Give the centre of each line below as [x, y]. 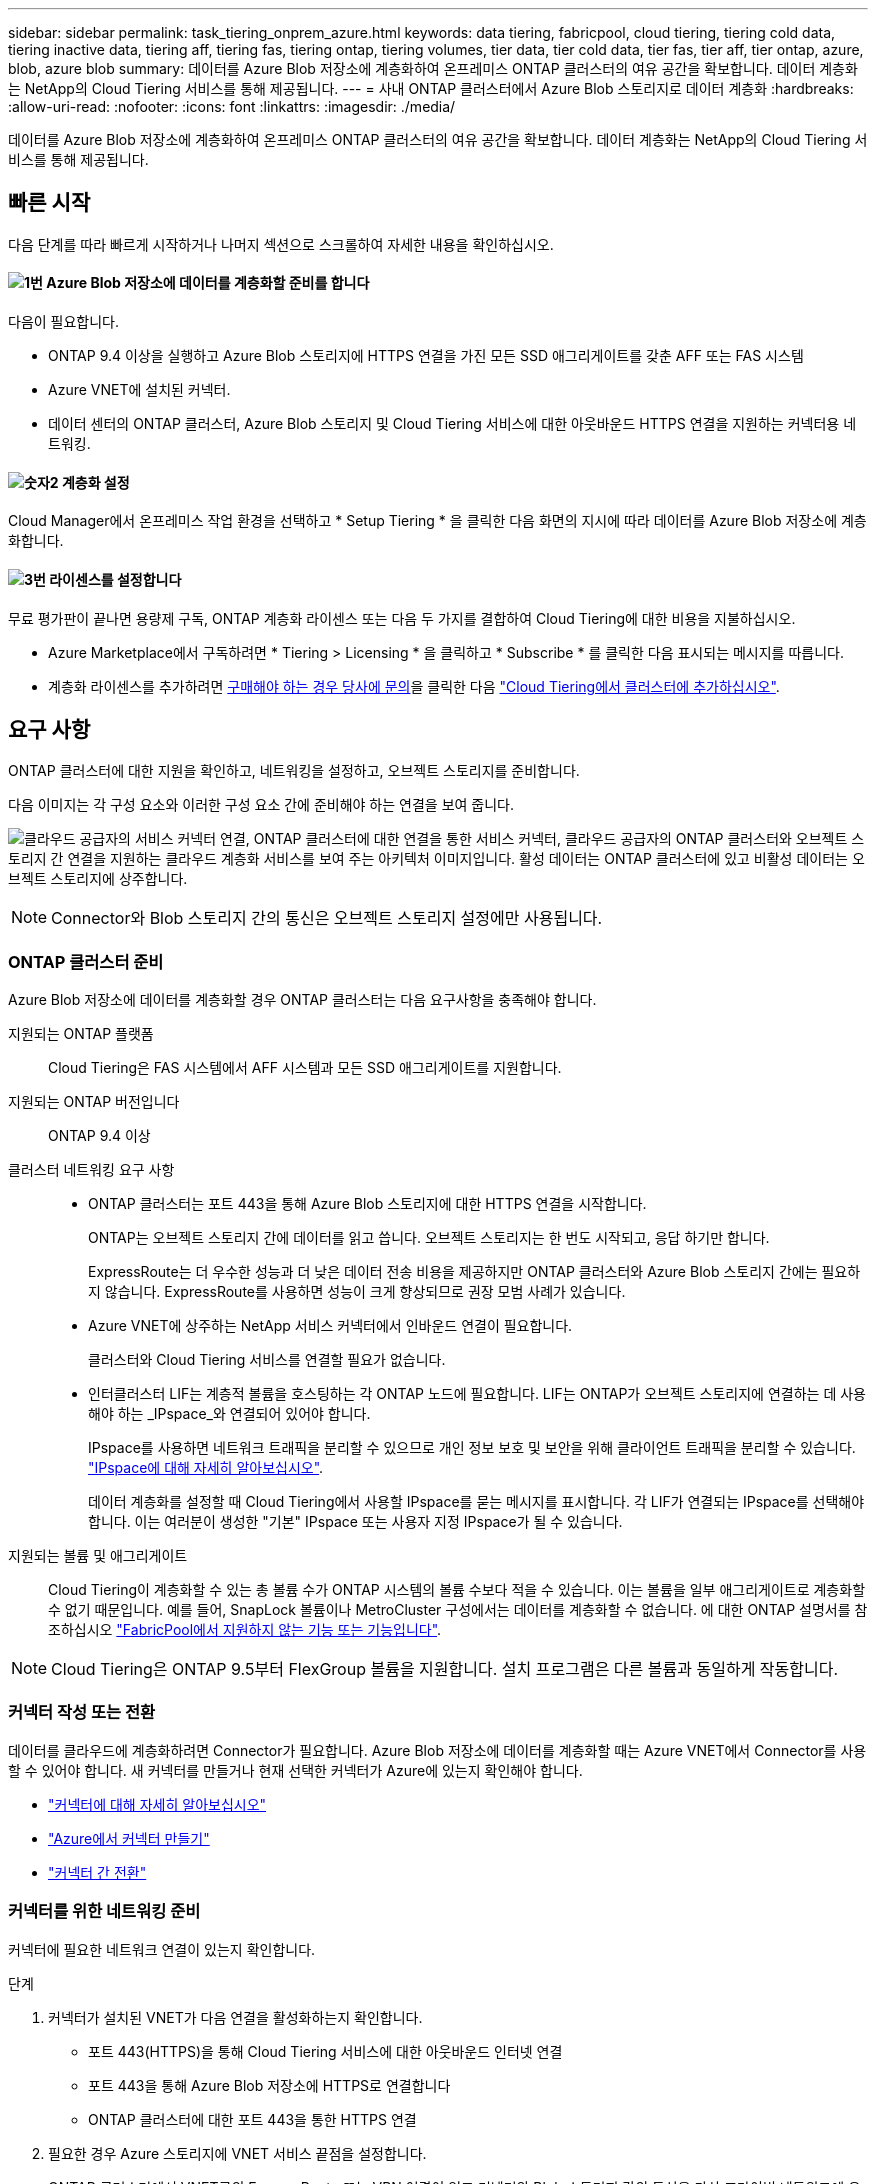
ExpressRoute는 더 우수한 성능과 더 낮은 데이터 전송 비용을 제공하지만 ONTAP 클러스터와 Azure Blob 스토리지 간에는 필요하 [474, 1272]
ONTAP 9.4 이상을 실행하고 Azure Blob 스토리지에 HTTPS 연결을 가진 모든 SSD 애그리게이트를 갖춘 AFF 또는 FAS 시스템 [426, 356]
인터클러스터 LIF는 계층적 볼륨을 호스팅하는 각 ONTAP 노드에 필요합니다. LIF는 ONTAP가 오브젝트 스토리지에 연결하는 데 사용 [477, 1394]
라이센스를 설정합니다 [115, 579]
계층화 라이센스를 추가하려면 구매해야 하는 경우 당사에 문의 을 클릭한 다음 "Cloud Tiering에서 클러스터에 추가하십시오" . [414, 686]
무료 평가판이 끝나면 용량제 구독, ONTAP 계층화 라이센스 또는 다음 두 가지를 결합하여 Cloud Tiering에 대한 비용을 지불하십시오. [402, 618]
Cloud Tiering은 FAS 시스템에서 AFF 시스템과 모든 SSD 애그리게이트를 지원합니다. [305, 1068]
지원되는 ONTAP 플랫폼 [81, 1034]
